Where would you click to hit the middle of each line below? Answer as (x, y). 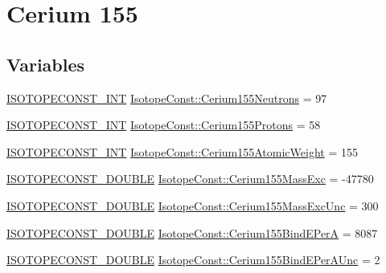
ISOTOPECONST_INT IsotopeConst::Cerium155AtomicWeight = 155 (182, 151)
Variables (46, 64)
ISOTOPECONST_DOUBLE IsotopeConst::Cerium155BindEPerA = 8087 (192, 232)
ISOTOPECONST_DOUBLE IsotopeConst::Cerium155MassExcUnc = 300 (193, 205)
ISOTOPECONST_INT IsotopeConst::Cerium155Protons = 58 (164, 125)
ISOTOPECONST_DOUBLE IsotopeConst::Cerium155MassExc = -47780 (190, 179)
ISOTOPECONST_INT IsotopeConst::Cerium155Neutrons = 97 (167, 98)
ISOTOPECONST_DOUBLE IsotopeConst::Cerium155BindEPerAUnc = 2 (193, 260)
